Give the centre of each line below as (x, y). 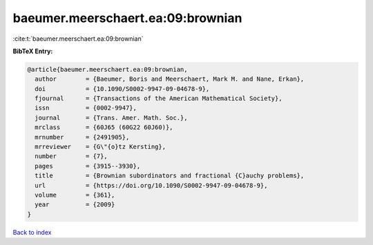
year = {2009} (75, 205)
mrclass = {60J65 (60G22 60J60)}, (104, 127)
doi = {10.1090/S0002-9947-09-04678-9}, (122, 89)
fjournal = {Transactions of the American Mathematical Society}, (159, 99)
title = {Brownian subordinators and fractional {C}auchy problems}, (170, 176)
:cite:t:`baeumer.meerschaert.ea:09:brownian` (78, 39)
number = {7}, (71, 156)
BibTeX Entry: (33, 51)
